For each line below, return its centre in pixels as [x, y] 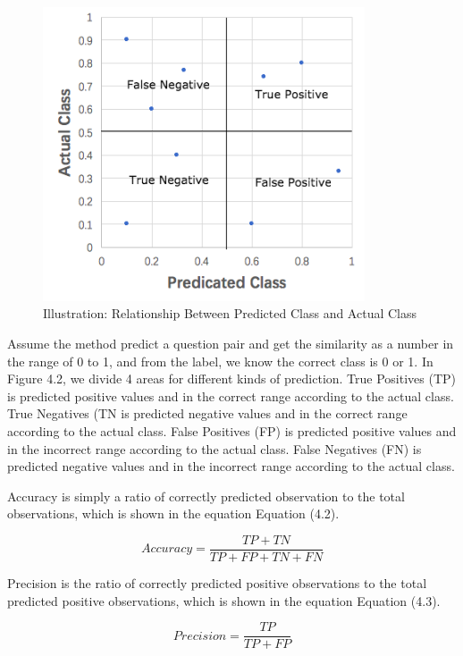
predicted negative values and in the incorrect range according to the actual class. [231, 466]
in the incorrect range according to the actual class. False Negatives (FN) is [215, 448]
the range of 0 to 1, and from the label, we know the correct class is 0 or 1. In [220, 361]
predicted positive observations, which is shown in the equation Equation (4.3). [224, 600]
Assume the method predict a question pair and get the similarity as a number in [231, 343]
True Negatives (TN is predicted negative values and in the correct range [207, 413]
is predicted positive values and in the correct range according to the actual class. [231, 395]
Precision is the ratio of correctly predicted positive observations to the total [217, 582]
